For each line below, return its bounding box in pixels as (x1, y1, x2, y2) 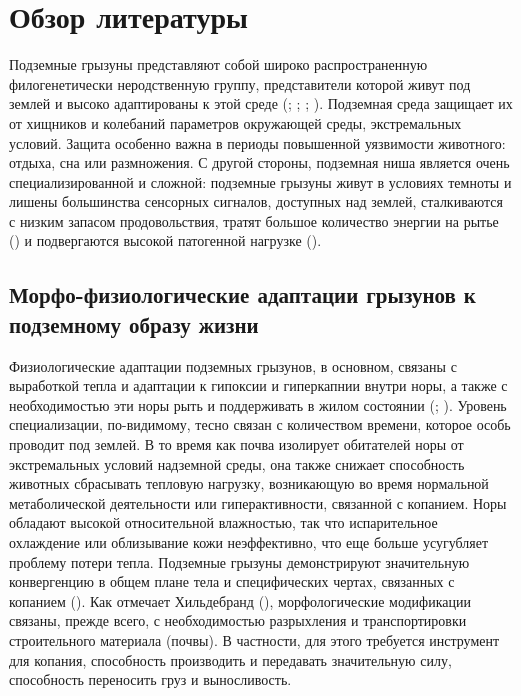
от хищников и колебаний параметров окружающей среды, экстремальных (9, 112, 462, 133)
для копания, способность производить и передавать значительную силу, (9, 649, 452, 670)
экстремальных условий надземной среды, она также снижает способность (9, 453, 465, 474)
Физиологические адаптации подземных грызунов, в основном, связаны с (9, 355, 457, 376)
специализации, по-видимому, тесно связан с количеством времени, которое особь (9, 414, 511, 435)
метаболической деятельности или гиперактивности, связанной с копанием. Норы (9, 492, 507, 513)
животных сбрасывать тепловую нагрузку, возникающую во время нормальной (9, 473, 489, 494)
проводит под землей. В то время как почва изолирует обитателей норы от (9, 434, 464, 455)
